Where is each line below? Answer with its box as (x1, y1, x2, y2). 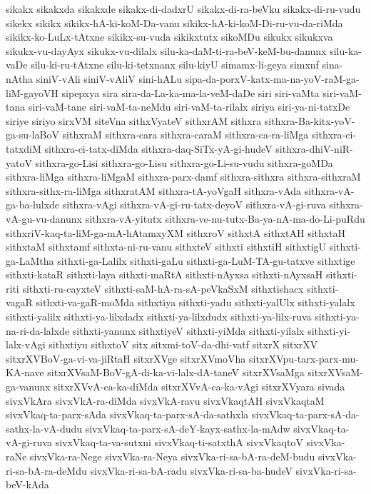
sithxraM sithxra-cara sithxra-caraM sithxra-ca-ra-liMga (62, 127, 309, 142)
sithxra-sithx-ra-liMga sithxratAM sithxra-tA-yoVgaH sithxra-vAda (6, 183, 302, 198)
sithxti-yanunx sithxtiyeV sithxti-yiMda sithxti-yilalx (72, 323, 305, 338)
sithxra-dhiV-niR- (275, 141, 353, 156)
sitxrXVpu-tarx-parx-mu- (249, 351, 359, 366)
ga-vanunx (6, 379, 51, 394)
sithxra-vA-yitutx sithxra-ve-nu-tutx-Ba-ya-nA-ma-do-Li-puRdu (85, 211, 365, 226)
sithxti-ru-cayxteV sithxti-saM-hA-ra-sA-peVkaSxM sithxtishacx (22, 281, 304, 296)
